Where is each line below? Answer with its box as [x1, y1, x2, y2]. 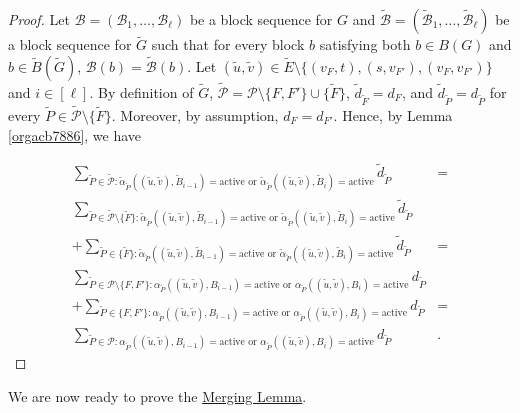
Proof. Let [8, 9, 70, 29]
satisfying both [319, 34, 411, 55]
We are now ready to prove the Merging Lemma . [8, 386, 307, 407]
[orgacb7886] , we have [8, 124, 142, 145]
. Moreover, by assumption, [111, 105, 279, 125]
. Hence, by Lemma [333, 105, 453, 125]
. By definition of [89, 82, 194, 103]
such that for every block [151, 34, 305, 55]
